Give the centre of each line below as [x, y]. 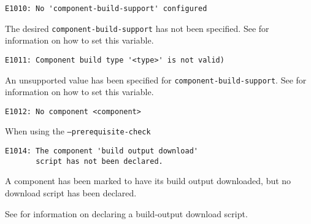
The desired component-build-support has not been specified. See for [137, 28]
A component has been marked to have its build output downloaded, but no [148, 181]
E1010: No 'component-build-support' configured [106, 9]
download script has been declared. [71, 193]
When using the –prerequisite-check [78, 131]
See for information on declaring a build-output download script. [126, 213]
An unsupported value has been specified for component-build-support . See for [156, 79]
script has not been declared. [99, 161]
